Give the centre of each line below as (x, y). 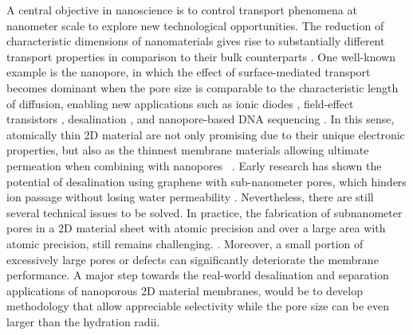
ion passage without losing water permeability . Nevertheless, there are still (190, 197)
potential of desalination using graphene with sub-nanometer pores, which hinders (206, 181)
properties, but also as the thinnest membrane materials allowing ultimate (188, 150)
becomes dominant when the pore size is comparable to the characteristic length (203, 87)
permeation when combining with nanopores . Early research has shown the (194, 165)
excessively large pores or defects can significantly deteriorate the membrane (193, 259)
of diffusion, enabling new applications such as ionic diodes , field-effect (180, 103)
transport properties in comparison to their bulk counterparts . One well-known (201, 56)
